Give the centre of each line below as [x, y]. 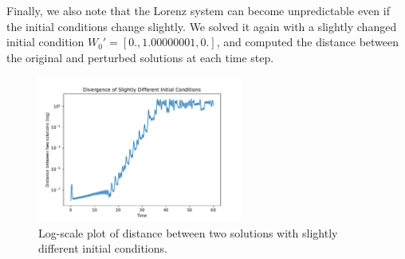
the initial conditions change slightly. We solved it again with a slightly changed [202, 26]
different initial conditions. [103, 248]
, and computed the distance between [308, 42]
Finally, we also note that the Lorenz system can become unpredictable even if [198, 10]
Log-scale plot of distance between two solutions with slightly [188, 232]
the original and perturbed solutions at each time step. [140, 57]
